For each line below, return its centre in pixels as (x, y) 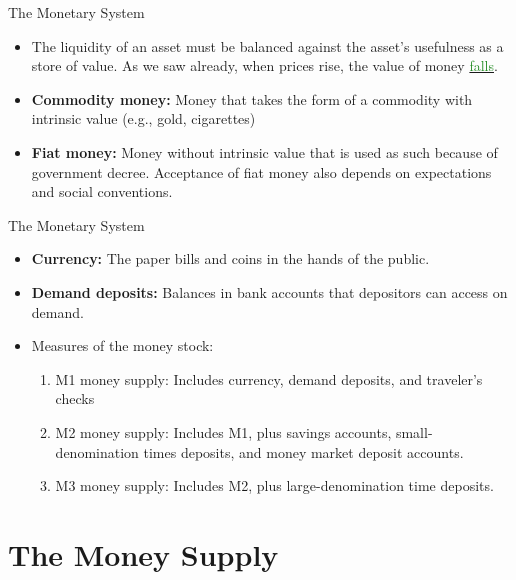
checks (75, 398)
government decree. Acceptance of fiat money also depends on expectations (261, 171)
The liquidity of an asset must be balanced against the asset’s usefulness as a (267, 45)
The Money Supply (143, 553)
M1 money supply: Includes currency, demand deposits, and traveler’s (269, 378)
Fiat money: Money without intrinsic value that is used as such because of (264, 151)
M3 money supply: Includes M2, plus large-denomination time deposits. (274, 485)
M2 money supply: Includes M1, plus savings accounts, (223, 431)
